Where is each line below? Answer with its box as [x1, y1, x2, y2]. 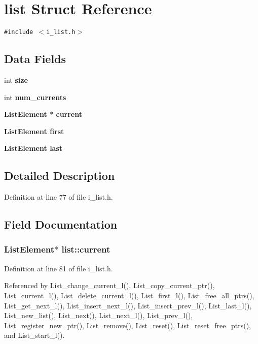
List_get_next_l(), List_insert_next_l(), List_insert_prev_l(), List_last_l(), [4, 300, 252, 310]
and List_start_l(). [4, 330, 65, 340]
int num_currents [4, 91, 66, 102]
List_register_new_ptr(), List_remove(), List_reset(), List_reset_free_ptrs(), [4, 320, 251, 330]
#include [4, 28, 33, 36]
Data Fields [4, 51, 66, 67]
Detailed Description [4, 168, 115, 183]
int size [4, 74, 28, 85]
